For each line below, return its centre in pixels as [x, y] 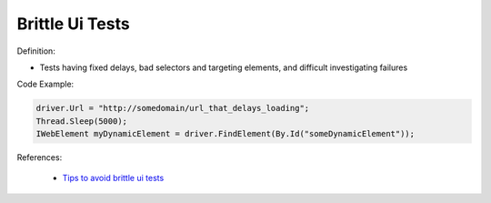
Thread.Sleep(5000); [81, 121]
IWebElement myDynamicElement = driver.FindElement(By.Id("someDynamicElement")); [225, 134]
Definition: [36, 51]
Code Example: [45, 84]
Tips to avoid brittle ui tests [113, 178]
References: [40, 157]
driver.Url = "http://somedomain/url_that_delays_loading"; [173, 108]
